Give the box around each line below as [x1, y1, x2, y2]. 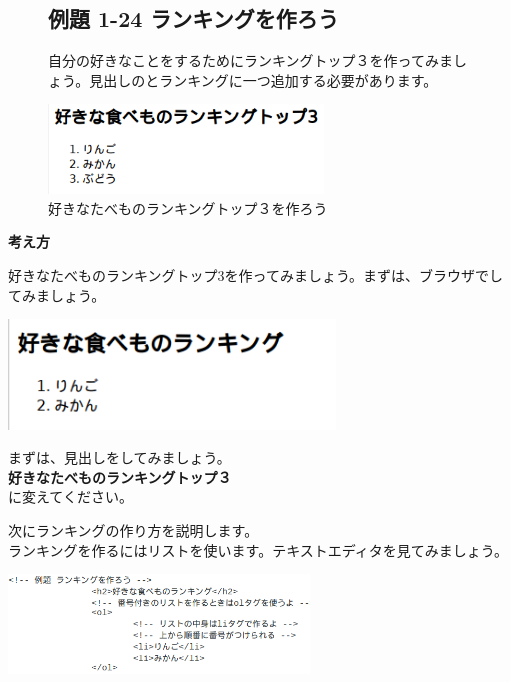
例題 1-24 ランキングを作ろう [48, 3, 339, 34]
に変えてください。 [8, 486, 133, 507]
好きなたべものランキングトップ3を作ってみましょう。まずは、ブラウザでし [8, 264, 504, 285]
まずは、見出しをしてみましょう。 [8, 447, 231, 468]
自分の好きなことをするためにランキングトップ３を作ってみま [48, 50, 453, 71]
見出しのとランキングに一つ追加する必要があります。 [89, 69, 438, 90]
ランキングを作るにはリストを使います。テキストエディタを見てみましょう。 [8, 539, 508, 560]
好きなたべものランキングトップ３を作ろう [48, 197, 328, 218]
